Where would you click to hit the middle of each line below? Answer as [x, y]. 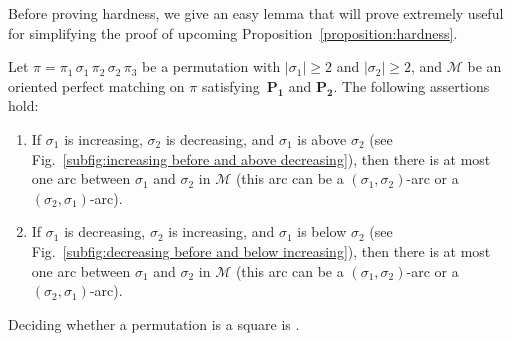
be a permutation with [211, 66]
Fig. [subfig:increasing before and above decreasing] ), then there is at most [261, 158]
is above [322, 138]
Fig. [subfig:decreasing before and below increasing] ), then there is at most [261, 250]
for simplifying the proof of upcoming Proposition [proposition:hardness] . [233, 32]
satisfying [230, 85]
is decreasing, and [220, 138]
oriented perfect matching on [96, 85]
